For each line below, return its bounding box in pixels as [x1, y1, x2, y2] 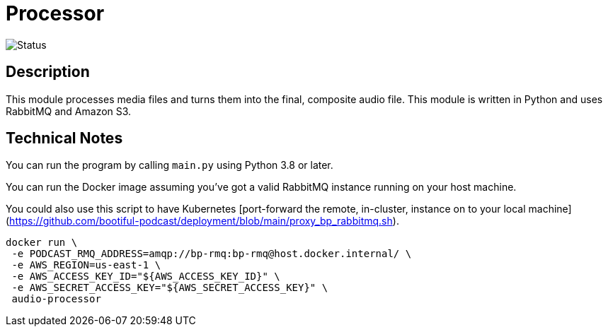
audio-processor [11, 293, 101, 305]
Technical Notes [6, 129, 123, 148]
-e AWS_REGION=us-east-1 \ [11, 259, 161, 271]
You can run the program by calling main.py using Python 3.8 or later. [6, 159, 333, 172]
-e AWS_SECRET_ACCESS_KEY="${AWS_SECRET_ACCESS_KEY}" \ [11, 282, 328, 294]
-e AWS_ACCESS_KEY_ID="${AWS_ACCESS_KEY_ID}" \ [11, 271, 280, 283]
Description [6, 63, 90, 81]
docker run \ [6, 237, 78, 249]
